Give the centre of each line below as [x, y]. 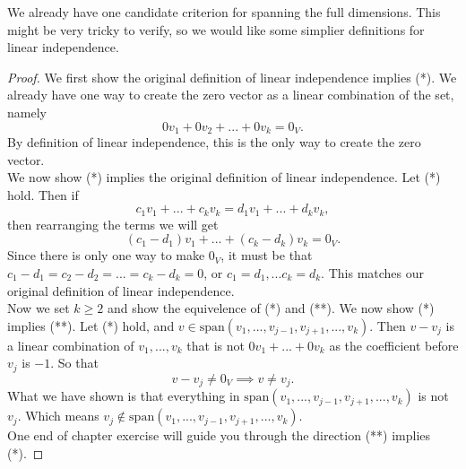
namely [27, 112]
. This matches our [373, 273]
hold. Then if [43, 194]
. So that [74, 363]
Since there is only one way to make [106, 255]
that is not [216, 345]
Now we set [39, 308]
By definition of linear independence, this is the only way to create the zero [214, 142]
